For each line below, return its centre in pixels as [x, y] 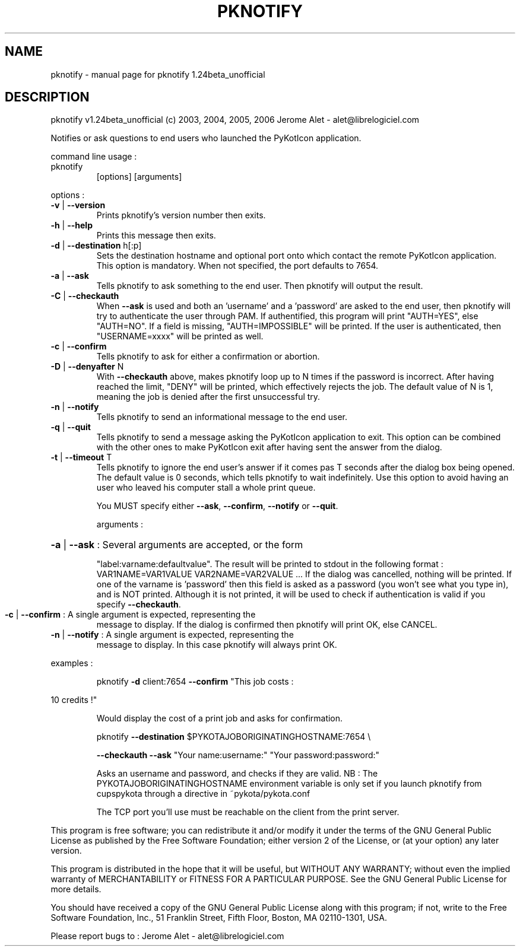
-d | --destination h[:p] [96, 246]
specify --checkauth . [139, 605]
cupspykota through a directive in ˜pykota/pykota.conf [203, 794]
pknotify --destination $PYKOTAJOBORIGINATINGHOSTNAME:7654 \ [234, 737]
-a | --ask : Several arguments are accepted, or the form [177, 545]
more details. [76, 889]
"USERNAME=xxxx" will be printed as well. [180, 336]
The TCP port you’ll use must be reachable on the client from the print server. [248, 812]
